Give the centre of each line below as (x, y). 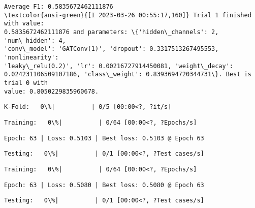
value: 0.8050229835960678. (52, 91)
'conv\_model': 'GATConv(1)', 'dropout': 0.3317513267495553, (111, 49)
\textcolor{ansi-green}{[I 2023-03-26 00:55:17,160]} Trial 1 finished (128, 15)
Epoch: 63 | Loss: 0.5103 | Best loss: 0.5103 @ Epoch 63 (104, 138)
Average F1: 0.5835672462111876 (59, 7)
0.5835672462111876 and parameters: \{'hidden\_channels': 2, (111, 32)
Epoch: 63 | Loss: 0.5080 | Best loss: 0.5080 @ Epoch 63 (104, 185)
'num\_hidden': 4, (35, 40)
